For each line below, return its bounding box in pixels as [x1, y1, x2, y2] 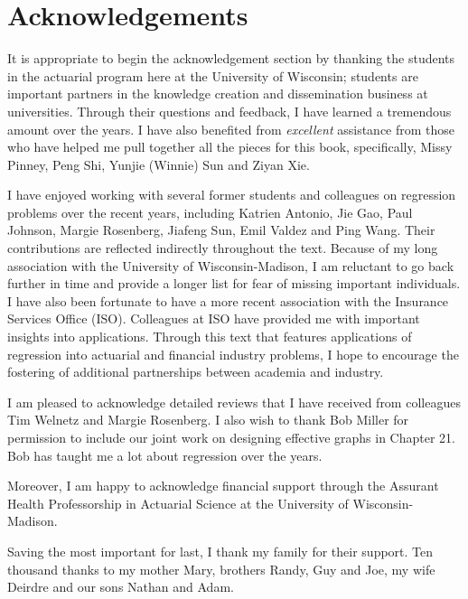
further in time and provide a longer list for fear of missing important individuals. [7, 274, 461, 293]
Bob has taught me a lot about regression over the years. [7, 445, 323, 464]
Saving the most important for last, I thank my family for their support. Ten [7, 541, 434, 560]
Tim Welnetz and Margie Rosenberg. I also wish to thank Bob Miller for [7, 410, 409, 429]
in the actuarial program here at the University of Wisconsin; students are [7, 66, 418, 85]
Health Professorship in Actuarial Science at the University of [7, 493, 349, 512]
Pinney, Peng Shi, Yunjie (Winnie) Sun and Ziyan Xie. [7, 154, 310, 173]
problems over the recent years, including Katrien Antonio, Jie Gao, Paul [7, 202, 413, 221]
